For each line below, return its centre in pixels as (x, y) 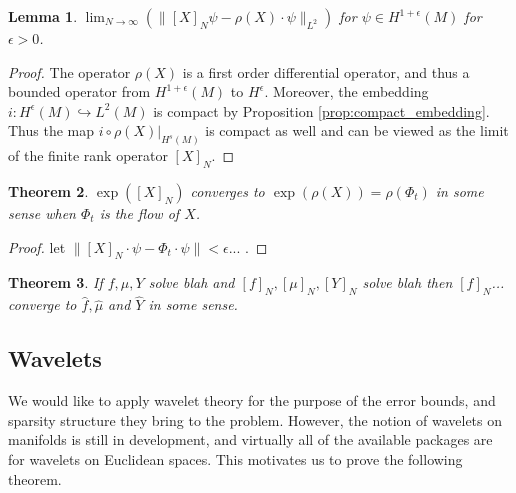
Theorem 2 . (48, 191)
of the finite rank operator (88, 155)
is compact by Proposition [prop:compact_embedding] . (321, 110)
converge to (42, 304)
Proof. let (37, 246)
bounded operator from (79, 91)
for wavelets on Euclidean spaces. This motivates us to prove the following (235, 459)
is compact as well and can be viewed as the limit (357, 130)
